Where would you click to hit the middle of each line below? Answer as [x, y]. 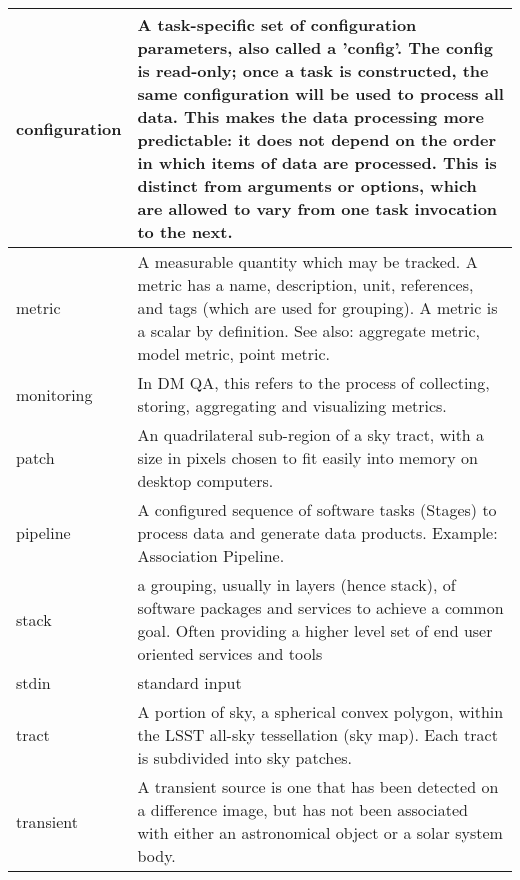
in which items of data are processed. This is [317, 162]
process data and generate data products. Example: [317, 532]
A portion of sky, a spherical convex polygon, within [320, 711]
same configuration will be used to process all [320, 93]
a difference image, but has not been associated [302, 809]
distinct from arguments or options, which [307, 185]
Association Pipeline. [211, 555]
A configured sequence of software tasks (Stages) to [317, 509]
